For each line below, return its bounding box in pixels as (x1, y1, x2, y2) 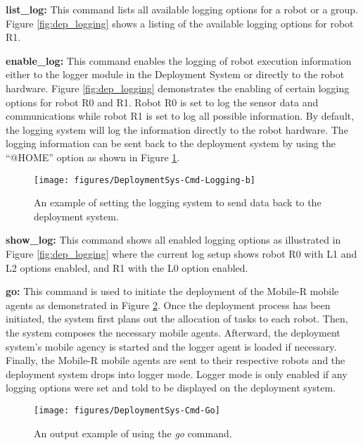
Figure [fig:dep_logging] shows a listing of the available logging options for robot (6, 15, 354, 30)
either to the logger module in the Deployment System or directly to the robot (6, 67, 345, 82)
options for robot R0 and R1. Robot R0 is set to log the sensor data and (6, 94, 319, 109)
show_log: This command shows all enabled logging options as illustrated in (6, 232, 341, 247)
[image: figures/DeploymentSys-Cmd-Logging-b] (34, 175, 255, 185)
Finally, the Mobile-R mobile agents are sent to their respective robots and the (6, 353, 345, 368)
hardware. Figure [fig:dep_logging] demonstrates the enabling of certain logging (6, 80, 350, 95)
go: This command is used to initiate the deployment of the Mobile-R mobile (6, 284, 339, 299)
